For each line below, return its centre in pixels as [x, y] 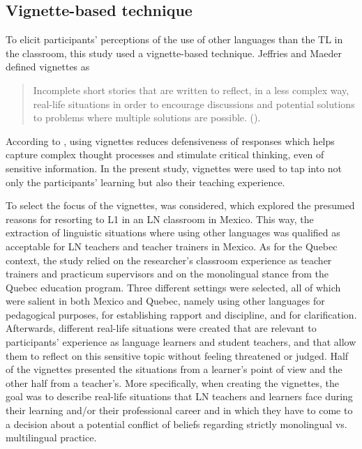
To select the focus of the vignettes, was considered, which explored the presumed [180, 205]
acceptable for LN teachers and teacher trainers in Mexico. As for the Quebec [172, 246]
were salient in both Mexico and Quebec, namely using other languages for [165, 301]
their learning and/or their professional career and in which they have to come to [179, 410]
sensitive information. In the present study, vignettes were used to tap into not [174, 168]
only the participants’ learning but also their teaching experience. [145, 182]
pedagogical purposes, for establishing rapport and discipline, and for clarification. [181, 314]
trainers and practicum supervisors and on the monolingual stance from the [167, 274]
